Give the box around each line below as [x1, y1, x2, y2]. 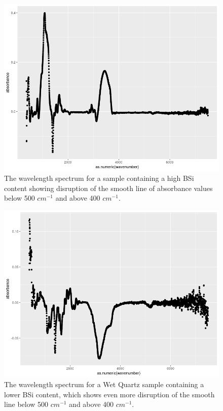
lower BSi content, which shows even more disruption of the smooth [4, 389, 215, 399]
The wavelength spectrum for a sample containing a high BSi [4, 173, 194, 183]
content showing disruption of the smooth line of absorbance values [4, 182, 213, 193]
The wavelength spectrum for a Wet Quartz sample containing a [4, 379, 204, 390]
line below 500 [4, 399, 49, 409]
